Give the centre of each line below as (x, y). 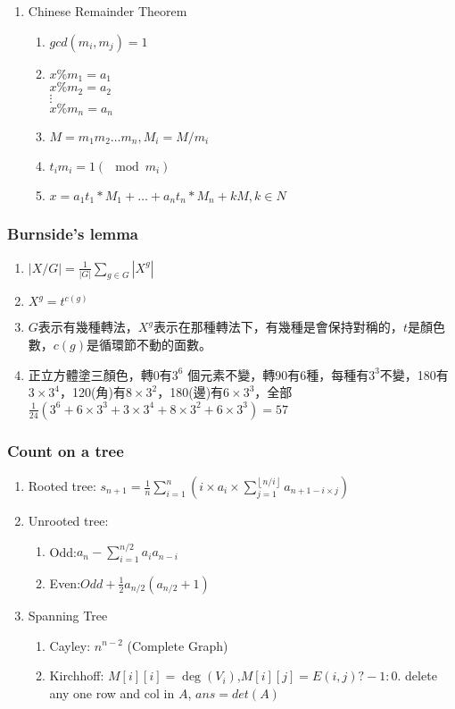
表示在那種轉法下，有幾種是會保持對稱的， (278, 327)
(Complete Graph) (178, 645)
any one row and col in (112, 692)
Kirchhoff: (77, 675)
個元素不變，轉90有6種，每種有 (278, 374)
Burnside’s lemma (73, 234)
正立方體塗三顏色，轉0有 (100, 374)
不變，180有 (414, 374)
